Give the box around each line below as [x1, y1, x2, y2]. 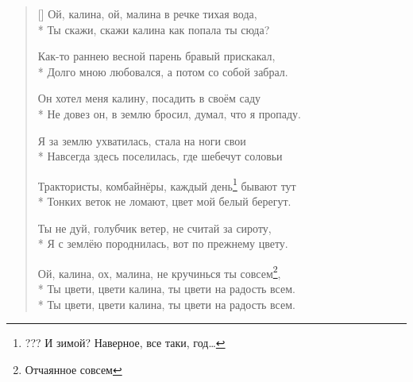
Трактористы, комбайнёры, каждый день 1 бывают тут [37, 175, 296, 194]
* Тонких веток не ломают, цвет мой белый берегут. [37, 193, 291, 209]
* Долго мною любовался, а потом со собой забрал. [37, 63, 288, 79]
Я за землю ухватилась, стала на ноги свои [37, 132, 246, 149]
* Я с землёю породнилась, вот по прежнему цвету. [37, 235, 288, 252]
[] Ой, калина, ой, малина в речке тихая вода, [37, 6, 257, 21]
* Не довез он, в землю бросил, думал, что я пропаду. [37, 105, 301, 122]
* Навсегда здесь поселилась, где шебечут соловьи [37, 148, 283, 164]
